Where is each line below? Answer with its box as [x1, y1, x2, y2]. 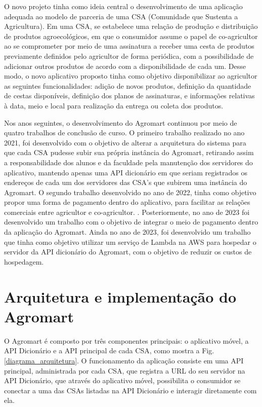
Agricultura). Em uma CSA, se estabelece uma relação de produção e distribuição [4, 21, 258, 31]
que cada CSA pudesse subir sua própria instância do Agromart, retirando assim [4, 147, 254, 158]
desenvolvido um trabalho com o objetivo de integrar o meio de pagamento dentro [4, 216, 258, 227]
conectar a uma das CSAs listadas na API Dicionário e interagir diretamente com [4, 385, 257, 395]
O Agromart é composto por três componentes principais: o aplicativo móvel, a [4, 335, 249, 346]
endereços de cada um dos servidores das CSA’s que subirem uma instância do [4, 177, 247, 188]
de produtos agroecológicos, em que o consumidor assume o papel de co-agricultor [4, 30, 258, 41]
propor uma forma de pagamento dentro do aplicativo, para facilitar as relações [4, 197, 250, 207]
